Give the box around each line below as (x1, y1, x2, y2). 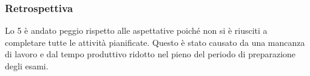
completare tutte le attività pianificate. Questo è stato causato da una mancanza (5, 36, 305, 48)
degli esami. (5, 60, 49, 72)
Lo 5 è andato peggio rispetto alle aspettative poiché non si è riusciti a (5, 24, 268, 37)
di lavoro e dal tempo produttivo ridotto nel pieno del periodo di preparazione (5, 48, 296, 60)
